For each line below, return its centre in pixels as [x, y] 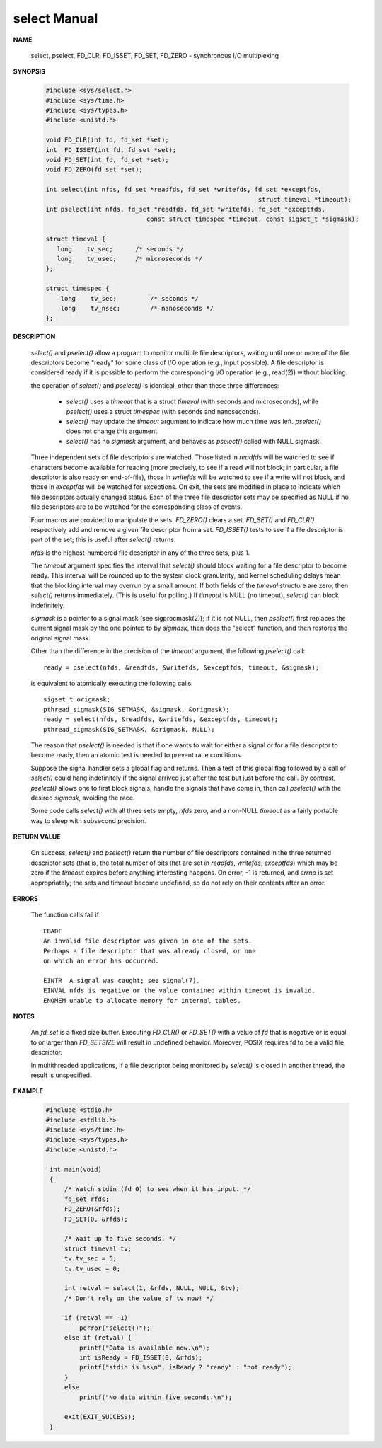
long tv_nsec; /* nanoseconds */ [137, 308]
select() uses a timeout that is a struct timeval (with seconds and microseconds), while [192, 402]
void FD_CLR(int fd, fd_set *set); [107, 140]
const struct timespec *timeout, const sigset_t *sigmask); [253, 219]
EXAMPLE [28, 1091]
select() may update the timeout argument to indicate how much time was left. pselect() [194, 422]
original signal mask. [61, 638]
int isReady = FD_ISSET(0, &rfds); [141, 1358]
